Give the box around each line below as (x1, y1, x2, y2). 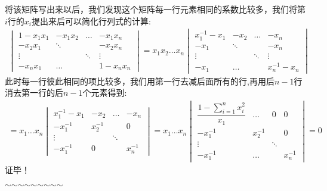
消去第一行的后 (5, 86, 63, 99)
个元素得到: (82, 86, 127, 99)
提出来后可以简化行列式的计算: (32, 14, 151, 27)
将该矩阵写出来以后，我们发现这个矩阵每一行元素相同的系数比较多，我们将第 (5, 3, 306, 15)
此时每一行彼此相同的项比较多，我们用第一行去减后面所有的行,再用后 (5, 74, 274, 87)
